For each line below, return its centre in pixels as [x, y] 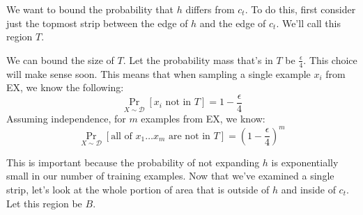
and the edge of [233, 23]
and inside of [308, 189]
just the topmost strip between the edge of [97, 23]
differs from [210, 9]
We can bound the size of [60, 59]
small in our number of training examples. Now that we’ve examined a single [170, 176]
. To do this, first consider [300, 9]
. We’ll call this [309, 23]
